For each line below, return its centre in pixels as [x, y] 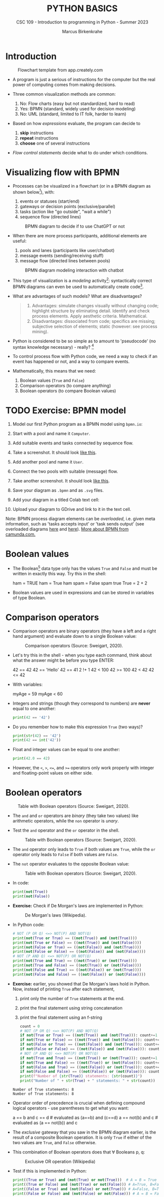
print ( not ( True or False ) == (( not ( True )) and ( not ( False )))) [77, 943]
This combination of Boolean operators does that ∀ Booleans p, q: [79, 1152]
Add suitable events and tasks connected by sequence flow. [73, 443]
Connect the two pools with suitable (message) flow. [65, 471]
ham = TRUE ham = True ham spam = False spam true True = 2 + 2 [80, 583]
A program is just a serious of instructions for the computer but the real [84, 79]
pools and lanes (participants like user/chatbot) [67, 251]
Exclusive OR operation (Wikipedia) [60, 1162]
